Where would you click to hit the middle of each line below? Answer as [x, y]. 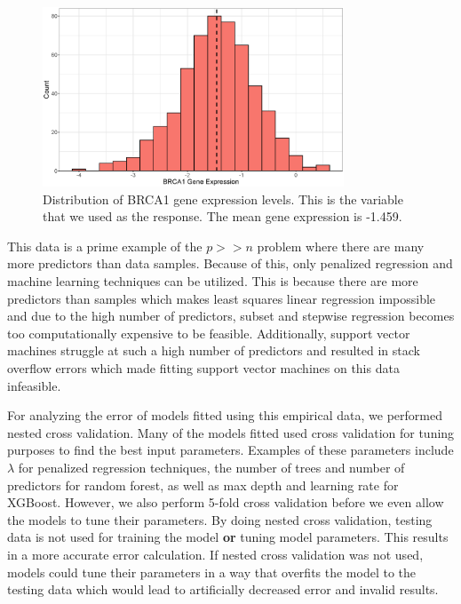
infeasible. [34, 385]
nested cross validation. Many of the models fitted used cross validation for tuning [231, 432]
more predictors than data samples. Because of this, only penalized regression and [230, 263]
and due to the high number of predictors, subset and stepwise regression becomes [231, 316]
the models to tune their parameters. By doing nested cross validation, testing [220, 519]
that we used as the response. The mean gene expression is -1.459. [223, 216]
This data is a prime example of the [105, 246]
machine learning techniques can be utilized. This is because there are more [213, 281]
